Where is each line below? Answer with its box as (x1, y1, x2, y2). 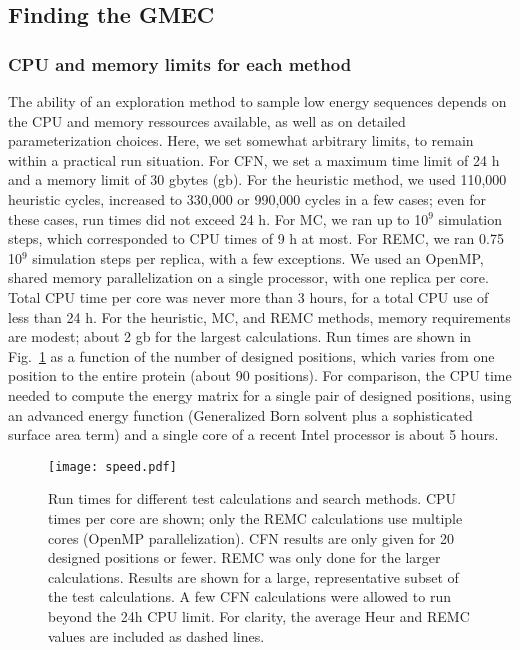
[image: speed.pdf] (48, 459, 177, 474)
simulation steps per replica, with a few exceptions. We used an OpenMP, (32, 247, 484, 268)
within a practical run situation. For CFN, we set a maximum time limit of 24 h (8, 149, 500, 170)
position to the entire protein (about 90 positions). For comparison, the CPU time (8, 365, 512, 386)
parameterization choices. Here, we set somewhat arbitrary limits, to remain (8, 130, 474, 151)
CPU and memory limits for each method (8, 51, 352, 76)
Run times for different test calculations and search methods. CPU (48, 488, 457, 509)
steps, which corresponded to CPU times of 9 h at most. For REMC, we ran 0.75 (8, 228, 504, 249)
